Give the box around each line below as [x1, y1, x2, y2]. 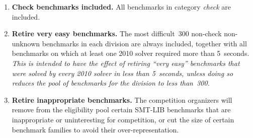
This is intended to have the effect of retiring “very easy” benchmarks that [12, 57, 240, 68]
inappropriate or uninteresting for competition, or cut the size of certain [12, 114, 234, 124]
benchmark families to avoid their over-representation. [12, 124, 179, 134]
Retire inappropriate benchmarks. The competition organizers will [12, 94, 232, 105]
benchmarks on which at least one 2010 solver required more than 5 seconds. [12, 48, 249, 58]
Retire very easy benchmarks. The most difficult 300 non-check [12, 28, 222, 39]
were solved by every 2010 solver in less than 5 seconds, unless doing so [12, 67, 233, 78]
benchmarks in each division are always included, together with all [42, 38, 247, 48]
